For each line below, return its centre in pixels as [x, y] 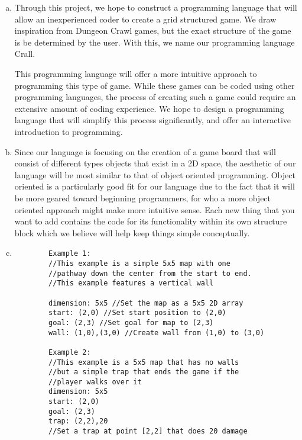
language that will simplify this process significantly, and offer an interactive [152, 120]
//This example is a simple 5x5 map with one [139, 263]
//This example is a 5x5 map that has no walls [144, 362]
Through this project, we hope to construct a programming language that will [156, 7]
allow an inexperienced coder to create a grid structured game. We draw [145, 19]
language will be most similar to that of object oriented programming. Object [155, 174]
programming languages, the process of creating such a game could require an [155, 97]
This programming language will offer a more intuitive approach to [136, 73]
